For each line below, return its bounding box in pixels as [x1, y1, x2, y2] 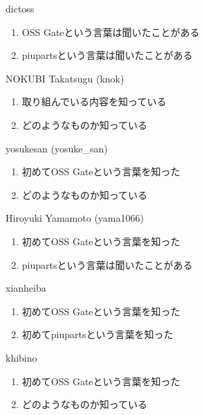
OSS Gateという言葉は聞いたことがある [21, 24, 200, 39]
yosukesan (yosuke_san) [6, 141, 108, 155]
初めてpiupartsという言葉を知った [21, 327, 174, 342]
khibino [6, 350, 37, 364]
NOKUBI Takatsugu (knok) [6, 71, 124, 85]
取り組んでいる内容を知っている [21, 94, 167, 109]
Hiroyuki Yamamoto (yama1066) [6, 211, 144, 225]
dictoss [6, 1, 35, 15]
